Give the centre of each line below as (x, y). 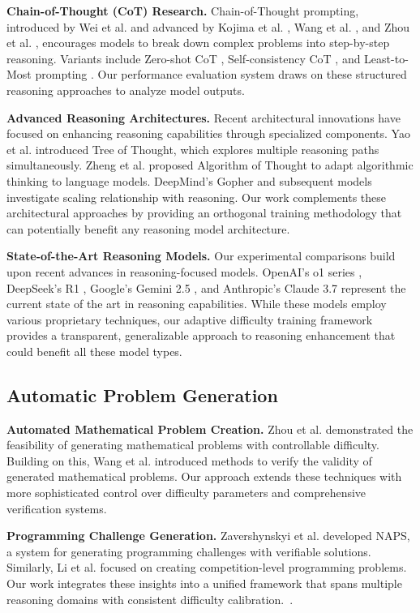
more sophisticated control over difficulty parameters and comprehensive (186, 493)
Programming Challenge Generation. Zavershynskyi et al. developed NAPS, (208, 536)
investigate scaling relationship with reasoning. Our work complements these (197, 197)
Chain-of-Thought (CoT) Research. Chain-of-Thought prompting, (183, 11)
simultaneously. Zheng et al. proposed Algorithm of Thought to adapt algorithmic (210, 165)
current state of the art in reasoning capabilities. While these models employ (197, 304)
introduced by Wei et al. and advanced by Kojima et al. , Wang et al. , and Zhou (208, 26)
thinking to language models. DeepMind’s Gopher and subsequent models (189, 180)
